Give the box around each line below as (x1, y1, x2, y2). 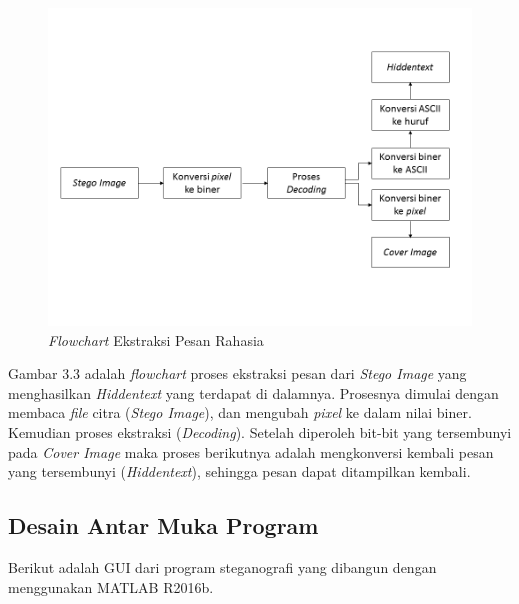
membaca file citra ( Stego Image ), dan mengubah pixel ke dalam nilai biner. (8, 402, 472, 423)
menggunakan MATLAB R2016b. (8, 576, 214, 597)
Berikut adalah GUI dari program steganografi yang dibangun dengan (8, 556, 437, 577)
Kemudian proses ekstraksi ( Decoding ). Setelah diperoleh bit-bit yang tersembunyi (8, 421, 512, 442)
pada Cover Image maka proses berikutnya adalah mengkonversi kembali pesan (8, 441, 494, 462)
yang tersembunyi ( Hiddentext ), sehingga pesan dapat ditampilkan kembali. (8, 461, 471, 482)
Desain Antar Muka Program (8, 510, 319, 541)
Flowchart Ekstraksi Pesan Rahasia (48, 329, 264, 350)
